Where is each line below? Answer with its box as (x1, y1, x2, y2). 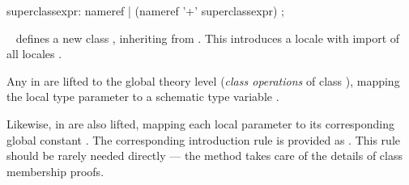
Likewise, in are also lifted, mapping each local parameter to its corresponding (6, 115, 395, 132)
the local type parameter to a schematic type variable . (6, 88, 279, 105)
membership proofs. (6, 162, 104, 179)
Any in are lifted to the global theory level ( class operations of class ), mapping (6, 72, 400, 89)
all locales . (6, 45, 62, 62)
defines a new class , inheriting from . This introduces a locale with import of (15, 29, 400, 46)
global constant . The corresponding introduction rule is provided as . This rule (6, 131, 400, 148)
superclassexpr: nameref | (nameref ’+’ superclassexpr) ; (6, 2, 284, 19)
